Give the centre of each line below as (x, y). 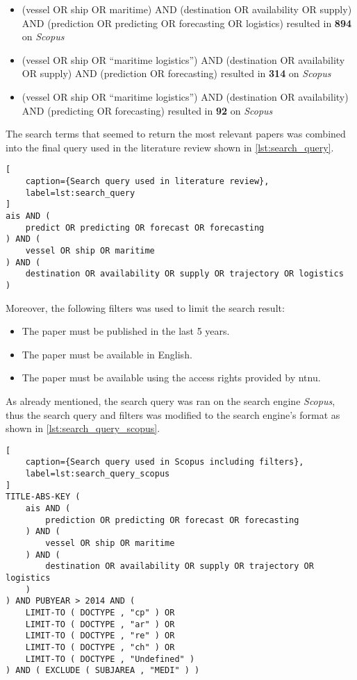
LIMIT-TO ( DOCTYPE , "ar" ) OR (100, 624)
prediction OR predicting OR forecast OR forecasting (172, 520)
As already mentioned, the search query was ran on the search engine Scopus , (171, 400)
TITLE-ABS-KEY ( (43, 497)
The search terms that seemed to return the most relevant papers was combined (176, 134)
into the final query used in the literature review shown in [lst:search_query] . (170, 147)
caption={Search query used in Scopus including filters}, (165, 462)
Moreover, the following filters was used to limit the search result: (145, 307)
